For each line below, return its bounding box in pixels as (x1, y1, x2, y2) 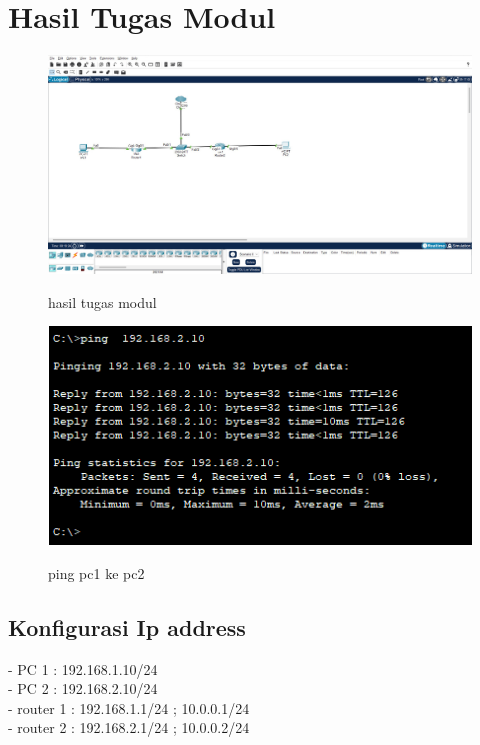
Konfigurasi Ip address (8, 611, 246, 642)
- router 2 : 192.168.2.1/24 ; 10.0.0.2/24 (8, 717, 250, 738)
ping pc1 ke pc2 (48, 562, 145, 583)
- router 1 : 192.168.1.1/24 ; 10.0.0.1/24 (8, 697, 250, 718)
